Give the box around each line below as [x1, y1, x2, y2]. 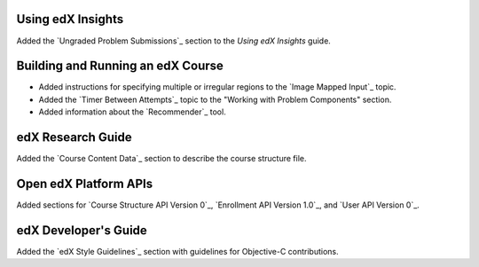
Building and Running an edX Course [16, 59, 224, 74]
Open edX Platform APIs [16, 176, 153, 191]
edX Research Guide [16, 130, 132, 145]
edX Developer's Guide [16, 223, 148, 238]
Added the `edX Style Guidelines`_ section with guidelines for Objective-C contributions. [16, 246, 339, 256]
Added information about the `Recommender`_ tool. [38, 106, 226, 117]
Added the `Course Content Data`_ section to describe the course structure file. [16, 153, 307, 164]
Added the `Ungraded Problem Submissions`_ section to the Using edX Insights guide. [16, 35, 332, 46]
